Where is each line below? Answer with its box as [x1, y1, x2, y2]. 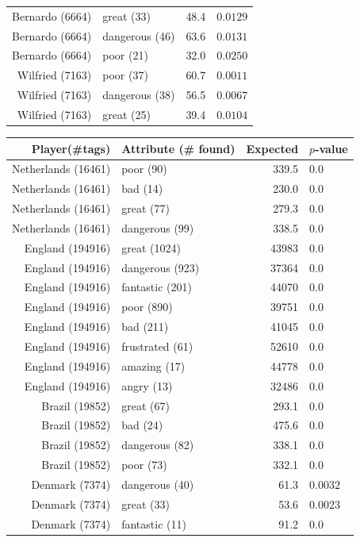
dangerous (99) [121, 219, 194, 236]
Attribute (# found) [121, 140, 236, 156]
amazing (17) [121, 357, 186, 374]
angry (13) [121, 377, 173, 394]
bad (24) [121, 417, 163, 433]
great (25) [102, 106, 151, 122]
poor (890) [121, 298, 173, 315]
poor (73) [121, 456, 167, 473]
